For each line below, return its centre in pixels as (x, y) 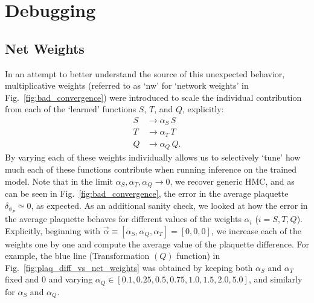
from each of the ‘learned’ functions (71, 109)
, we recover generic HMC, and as (232, 181)
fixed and (22, 279)
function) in (198, 256)
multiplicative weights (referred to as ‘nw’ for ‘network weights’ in (127, 85)
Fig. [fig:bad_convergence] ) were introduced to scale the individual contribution (153, 97)
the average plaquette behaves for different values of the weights (123, 219)
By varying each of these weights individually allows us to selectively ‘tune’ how (153, 157)
